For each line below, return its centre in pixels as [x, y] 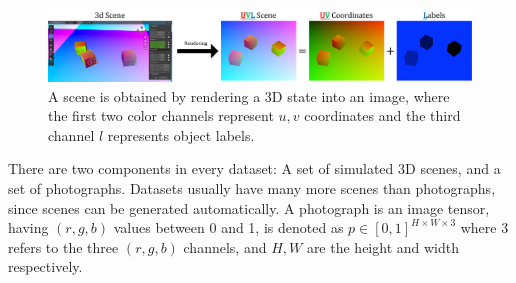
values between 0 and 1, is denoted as [228, 227]
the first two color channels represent [161, 115]
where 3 [484, 227]
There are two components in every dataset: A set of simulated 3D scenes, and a [254, 168]
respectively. [45, 266]
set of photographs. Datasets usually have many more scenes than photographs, [252, 188]
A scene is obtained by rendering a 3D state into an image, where [249, 95]
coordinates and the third [382, 115]
